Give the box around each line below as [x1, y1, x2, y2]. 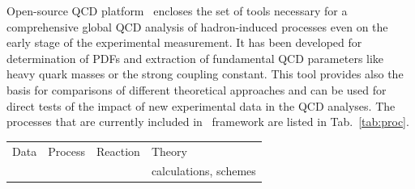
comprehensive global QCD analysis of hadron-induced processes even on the [6, 18, 388, 35]
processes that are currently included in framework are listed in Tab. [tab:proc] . [6, 113, 409, 130]
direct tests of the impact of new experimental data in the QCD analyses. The [6, 97, 396, 114]
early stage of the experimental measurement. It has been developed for [6, 34, 362, 51]
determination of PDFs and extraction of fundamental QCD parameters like [6, 49, 384, 66]
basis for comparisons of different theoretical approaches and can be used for [6, 81, 387, 98]
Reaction [96, 142, 140, 159]
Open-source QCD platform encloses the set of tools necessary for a [6, 2, 348, 19]
